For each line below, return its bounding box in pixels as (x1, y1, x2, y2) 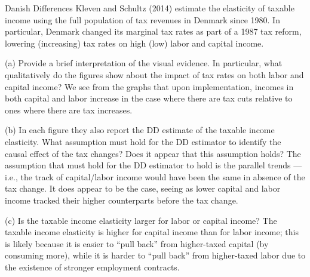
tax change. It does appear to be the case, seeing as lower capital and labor (5, 182, 281, 195)
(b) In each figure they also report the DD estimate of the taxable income (5, 124, 275, 136)
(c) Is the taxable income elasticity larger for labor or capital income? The (5, 214, 277, 226)
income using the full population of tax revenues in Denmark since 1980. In (5, 13, 280, 26)
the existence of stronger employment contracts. (5, 260, 180, 273)
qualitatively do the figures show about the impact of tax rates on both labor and (5, 68, 304, 81)
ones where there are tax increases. (5, 103, 133, 116)
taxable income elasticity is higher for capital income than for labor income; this (5, 226, 299, 238)
